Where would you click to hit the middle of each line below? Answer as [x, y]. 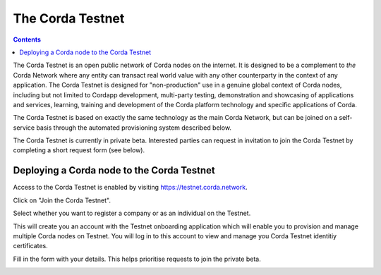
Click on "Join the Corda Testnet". [62, 200]
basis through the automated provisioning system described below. [134, 128]
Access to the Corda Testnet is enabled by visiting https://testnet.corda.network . [130, 188]
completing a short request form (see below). [79, 150]
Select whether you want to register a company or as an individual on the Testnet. [132, 213]
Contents [27, 39]
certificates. [31, 246]
